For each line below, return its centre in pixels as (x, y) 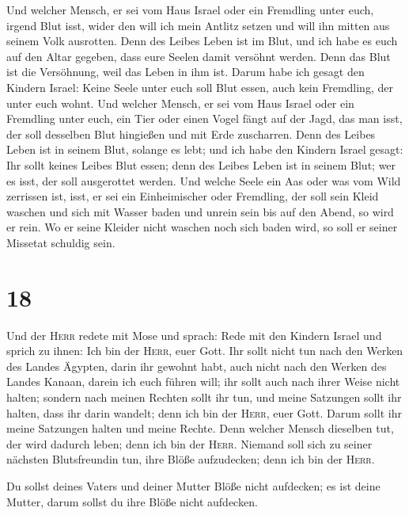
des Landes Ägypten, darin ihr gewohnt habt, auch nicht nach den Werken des (197, 366)
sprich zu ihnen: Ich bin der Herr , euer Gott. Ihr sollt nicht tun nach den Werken (205, 351)
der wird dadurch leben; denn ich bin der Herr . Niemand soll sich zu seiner (189, 443)
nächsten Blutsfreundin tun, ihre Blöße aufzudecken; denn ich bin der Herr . (191, 459)
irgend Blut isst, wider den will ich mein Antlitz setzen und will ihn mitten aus (198, 25)
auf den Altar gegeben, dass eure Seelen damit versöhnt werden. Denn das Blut (199, 56)
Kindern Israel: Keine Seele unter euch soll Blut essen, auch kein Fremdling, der (200, 87)
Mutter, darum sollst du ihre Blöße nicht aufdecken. (132, 501)
